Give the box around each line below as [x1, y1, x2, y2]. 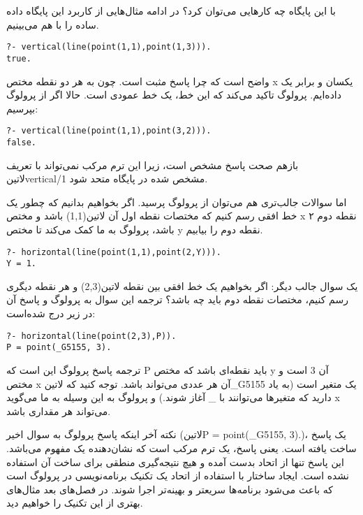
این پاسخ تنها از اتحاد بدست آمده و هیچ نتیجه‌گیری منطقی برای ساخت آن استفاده [6, 454, 344, 469]
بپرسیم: [6, 101, 38, 115]
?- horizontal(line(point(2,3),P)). [6, 331, 177, 341]
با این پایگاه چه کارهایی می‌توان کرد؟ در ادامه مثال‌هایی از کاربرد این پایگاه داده [6, 3, 336, 17]
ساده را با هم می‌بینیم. [6, 17, 99, 31]
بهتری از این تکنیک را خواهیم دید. [6, 495, 143, 510]
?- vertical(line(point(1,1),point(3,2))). [6, 126, 212, 136]
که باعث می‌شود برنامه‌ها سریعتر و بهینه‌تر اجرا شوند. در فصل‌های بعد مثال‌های [6, 481, 333, 496]
